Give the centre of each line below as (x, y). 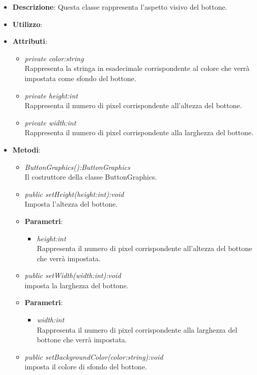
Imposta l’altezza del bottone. (71, 204)
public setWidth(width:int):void (73, 275)
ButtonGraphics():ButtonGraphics (77, 167)
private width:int (50, 122)
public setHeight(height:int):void (74, 194)
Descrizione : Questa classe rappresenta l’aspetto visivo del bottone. (120, 7)
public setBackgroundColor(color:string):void (94, 356)
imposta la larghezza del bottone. (77, 285)
